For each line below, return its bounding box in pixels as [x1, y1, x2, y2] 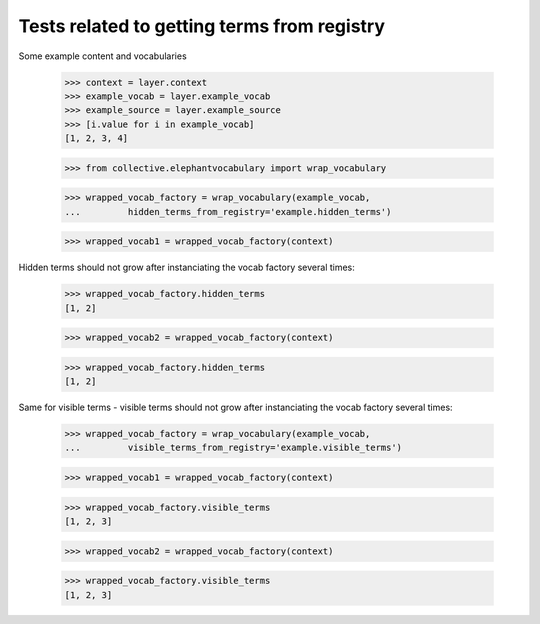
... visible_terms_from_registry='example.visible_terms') [64, 442, 403, 454]
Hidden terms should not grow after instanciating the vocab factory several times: [18, 261, 355, 274]
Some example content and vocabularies [18, 50, 187, 62]
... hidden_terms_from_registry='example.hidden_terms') [64, 206, 392, 217]
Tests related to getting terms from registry [18, 15, 385, 37]
